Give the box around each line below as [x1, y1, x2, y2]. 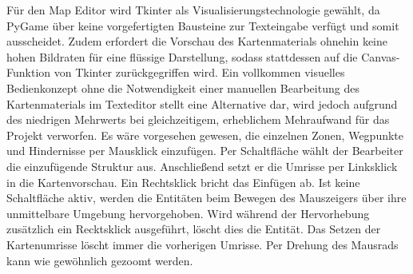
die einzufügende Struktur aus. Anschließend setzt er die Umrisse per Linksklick [6, 157, 398, 174]
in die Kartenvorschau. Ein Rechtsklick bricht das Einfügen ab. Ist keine [6, 173, 360, 190]
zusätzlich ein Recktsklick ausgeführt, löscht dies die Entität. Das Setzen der [6, 220, 381, 237]
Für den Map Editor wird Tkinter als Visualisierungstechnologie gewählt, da [6, 2, 380, 18]
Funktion [6, 64, 51, 81]
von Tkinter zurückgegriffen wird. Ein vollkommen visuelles [54, 64, 345, 81]
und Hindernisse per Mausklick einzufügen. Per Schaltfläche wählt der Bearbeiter [6, 142, 403, 159]
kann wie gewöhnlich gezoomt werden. [6, 252, 193, 268]
